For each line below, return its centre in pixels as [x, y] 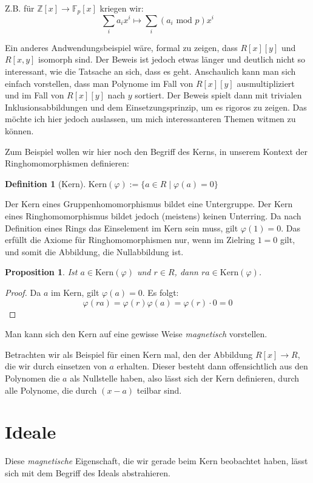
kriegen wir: [122, 8]
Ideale [31, 432]
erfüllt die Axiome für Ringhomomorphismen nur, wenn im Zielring [130, 240]
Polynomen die [32, 378]
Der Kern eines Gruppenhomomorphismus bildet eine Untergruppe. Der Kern [149, 204]
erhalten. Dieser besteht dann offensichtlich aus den [212, 366]
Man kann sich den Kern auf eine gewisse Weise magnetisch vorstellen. [136, 334]
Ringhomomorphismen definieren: [67, 163]
